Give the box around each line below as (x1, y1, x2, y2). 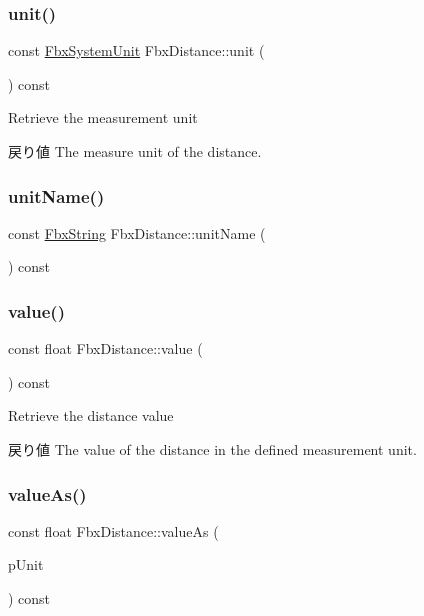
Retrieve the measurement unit (8, 107, 198, 128)
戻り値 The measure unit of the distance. (8, 141, 262, 161)
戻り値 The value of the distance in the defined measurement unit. (8, 439, 417, 459)
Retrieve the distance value (8, 405, 174, 426)
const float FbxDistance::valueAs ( (8, 520, 219, 541)
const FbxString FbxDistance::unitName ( (8, 222, 266, 243)
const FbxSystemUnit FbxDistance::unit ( (8, 40, 265, 61)
